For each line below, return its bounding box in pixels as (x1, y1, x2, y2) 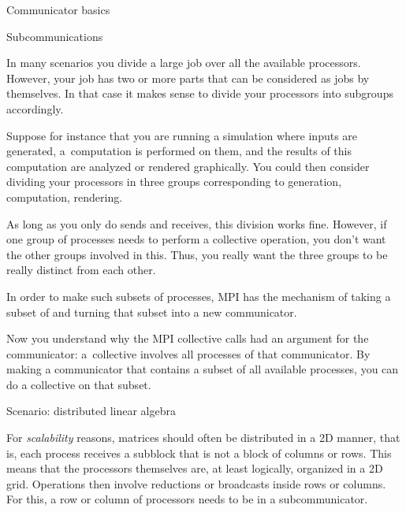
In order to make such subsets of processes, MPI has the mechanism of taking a (6, 288, 391, 304)
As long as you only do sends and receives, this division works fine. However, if (6, 215, 387, 232)
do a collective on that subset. (6, 376, 151, 392)
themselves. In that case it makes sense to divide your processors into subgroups (6, 85, 393, 102)
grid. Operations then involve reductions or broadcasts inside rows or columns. (6, 475, 386, 492)
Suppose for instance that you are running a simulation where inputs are (6, 127, 358, 143)
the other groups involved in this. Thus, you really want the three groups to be (6, 246, 388, 262)
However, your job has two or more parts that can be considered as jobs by (6, 69, 370, 86)
